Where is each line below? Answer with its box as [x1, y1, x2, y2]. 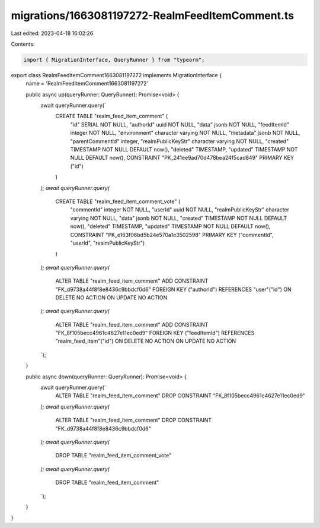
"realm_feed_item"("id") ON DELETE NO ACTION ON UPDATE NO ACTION [55, 337, 236, 344]
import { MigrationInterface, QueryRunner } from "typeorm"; [23, 56, 205, 63]
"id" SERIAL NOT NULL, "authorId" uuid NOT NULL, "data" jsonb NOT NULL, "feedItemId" [70, 121, 290, 128]
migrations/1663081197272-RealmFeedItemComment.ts [11, 9, 295, 22]
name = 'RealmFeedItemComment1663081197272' [25, 80, 149, 87]
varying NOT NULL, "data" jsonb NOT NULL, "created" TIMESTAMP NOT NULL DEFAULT [70, 214, 287, 222]
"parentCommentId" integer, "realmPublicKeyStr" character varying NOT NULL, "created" [70, 137, 289, 145]
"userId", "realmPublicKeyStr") [70, 239, 145, 246]
